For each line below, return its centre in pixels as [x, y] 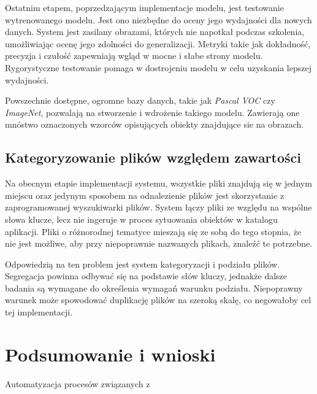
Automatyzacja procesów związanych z [78, 383]
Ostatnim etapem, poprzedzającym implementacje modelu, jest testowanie [144, 7]
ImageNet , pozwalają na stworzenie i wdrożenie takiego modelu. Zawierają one [152, 112]
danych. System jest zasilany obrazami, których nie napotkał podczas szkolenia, [155, 32]
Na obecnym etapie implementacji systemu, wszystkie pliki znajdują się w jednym [158, 183]
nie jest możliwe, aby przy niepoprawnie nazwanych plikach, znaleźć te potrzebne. [159, 243]
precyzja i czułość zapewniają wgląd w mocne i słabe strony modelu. [134, 56]
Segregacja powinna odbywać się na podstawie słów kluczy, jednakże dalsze [146, 276]
